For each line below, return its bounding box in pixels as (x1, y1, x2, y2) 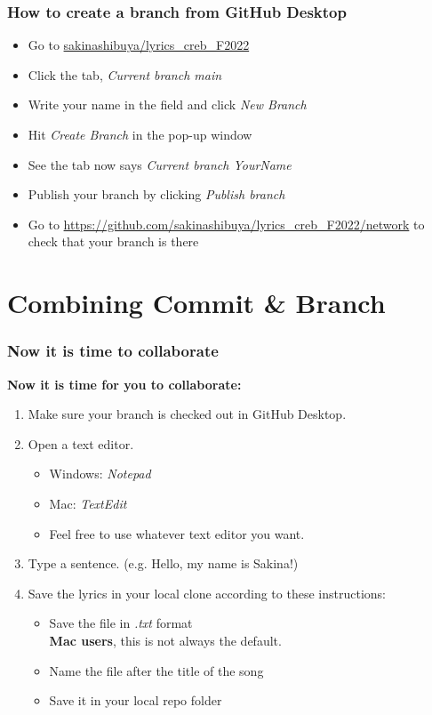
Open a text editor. (28, 434, 134, 453)
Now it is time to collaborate (7, 340, 219, 362)
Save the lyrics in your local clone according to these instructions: (28, 583, 386, 602)
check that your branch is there (28, 232, 199, 251)
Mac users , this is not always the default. (49, 631, 282, 649)
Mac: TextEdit (49, 494, 127, 512)
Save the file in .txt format (49, 614, 193, 632)
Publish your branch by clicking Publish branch (28, 185, 285, 204)
